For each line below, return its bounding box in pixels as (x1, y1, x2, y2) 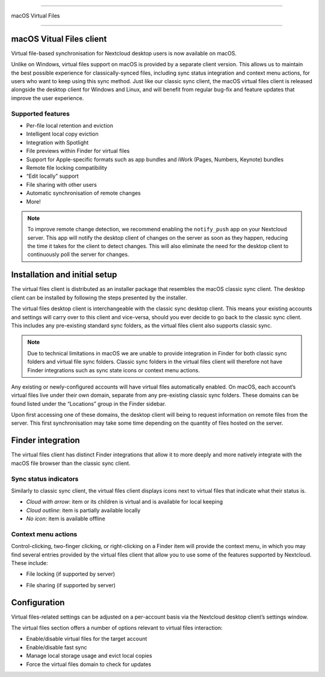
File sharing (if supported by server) (26, 581, 116, 588)
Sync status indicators (11, 475, 79, 483)
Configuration (11, 597, 65, 608)
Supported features (11, 109, 70, 117)
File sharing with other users (26, 181, 97, 188)
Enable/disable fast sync (26, 643, 87, 650)
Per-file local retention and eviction (26, 122, 114, 129)
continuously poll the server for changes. (27, 251, 129, 258)
